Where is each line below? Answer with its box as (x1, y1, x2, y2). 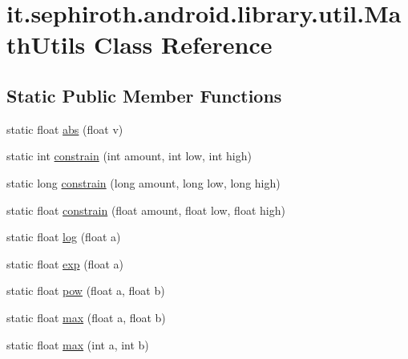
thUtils (6, 28, 86, 61)
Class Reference (94, 28, 273, 61)
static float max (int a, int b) (6, 336, 149, 353)
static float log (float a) (6, 228, 121, 245)
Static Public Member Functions (6, 83, 282, 107)
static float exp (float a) (6, 255, 123, 272)
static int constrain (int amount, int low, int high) (6, 147, 252, 164)
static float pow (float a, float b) (6, 282, 165, 299)
